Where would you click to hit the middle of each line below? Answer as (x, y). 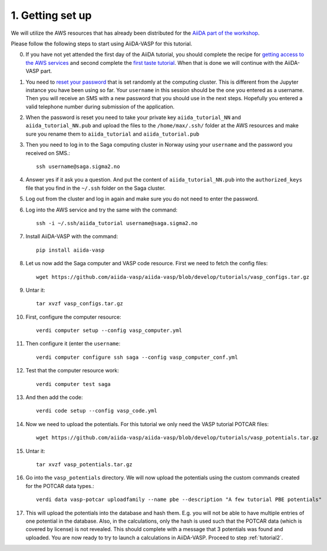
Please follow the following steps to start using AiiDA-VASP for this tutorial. (102, 44)
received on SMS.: (48, 153)
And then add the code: (54, 397)
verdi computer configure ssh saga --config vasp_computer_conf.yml (137, 357)
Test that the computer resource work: (72, 371)
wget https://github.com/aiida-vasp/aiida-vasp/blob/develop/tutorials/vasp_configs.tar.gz (173, 277)
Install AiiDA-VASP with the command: (72, 236)
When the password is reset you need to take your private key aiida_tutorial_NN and (133, 117)
